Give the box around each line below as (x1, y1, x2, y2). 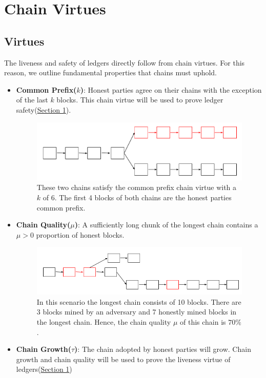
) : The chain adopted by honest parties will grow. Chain (74, 344, 251, 354)
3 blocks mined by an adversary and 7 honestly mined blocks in (36, 306, 237, 317)
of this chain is (179, 316, 226, 327)
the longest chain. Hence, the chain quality (36, 316, 171, 327)
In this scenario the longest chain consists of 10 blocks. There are (36, 296, 241, 307)
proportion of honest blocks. (36, 229, 125, 240)
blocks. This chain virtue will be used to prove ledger (56, 94, 223, 105)
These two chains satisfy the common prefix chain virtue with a (36, 182, 237, 193)
